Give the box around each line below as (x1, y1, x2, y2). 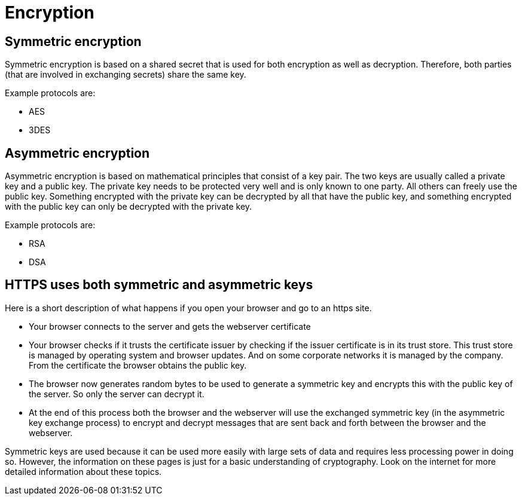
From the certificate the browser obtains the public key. (29, 360, 247, 370)
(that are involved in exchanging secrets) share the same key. (5, 69, 246, 80)
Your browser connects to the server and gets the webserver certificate (29, 321, 311, 332)
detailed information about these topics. (5, 466, 162, 477)
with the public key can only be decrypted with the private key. (5, 201, 252, 212)
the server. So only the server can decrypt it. (29, 388, 204, 399)
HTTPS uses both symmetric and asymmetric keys (5, 277, 313, 293)
